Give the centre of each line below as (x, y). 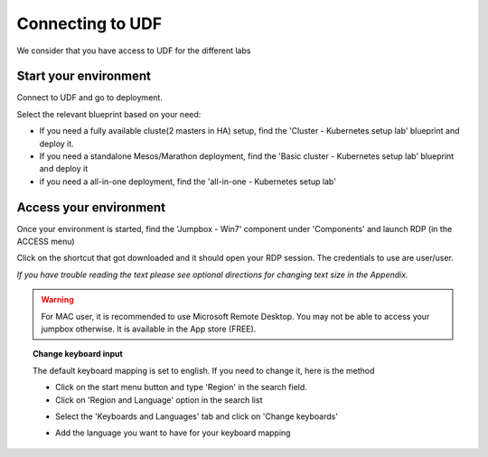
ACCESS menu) (46, 242)
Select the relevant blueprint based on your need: (109, 114)
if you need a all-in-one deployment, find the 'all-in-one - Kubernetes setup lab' (188, 182)
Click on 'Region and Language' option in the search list (159, 400)
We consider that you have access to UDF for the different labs (134, 51)
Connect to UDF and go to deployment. (89, 98)
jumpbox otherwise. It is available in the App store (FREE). (149, 329)
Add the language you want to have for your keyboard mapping (173, 433)
